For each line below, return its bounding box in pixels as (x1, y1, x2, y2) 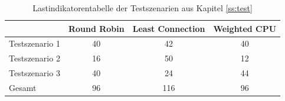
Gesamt (9, 81, 37, 93)
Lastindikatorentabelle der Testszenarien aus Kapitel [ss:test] (32, 2, 253, 14)
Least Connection (132, 22, 205, 34)
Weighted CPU (213, 22, 277, 34)
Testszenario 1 (9, 37, 60, 50)
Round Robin (68, 22, 125, 34)
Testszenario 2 (9, 52, 60, 64)
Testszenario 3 (9, 67, 60, 79)
